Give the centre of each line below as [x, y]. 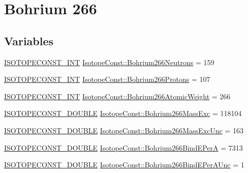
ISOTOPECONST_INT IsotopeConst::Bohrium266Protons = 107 [107, 79]
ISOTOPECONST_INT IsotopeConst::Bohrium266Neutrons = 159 [109, 62]
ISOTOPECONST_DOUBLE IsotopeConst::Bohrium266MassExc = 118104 [123, 113]
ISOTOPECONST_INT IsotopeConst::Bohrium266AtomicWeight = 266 [117, 96]
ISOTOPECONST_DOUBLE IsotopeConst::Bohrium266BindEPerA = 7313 [123, 147]
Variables [29, 40]
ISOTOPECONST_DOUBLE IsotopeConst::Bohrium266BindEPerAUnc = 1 [124, 165]
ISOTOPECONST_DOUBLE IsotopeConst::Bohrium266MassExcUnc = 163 [124, 130]
